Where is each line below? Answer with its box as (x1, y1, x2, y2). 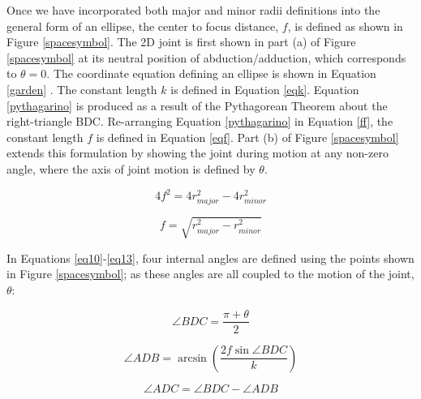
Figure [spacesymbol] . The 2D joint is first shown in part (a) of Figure (6, 33, 356, 50)
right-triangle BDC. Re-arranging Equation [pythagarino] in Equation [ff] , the (6, 113, 393, 130)
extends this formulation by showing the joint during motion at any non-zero (6, 144, 389, 161)
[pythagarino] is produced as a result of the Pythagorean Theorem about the (6, 97, 388, 114)
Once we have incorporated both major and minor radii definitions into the (6, 2, 380, 18)
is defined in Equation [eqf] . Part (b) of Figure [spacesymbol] (96, 128, 399, 145)
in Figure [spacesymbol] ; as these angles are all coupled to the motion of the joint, (6, 265, 415, 282)
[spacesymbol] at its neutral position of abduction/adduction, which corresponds (6, 49, 406, 66)
